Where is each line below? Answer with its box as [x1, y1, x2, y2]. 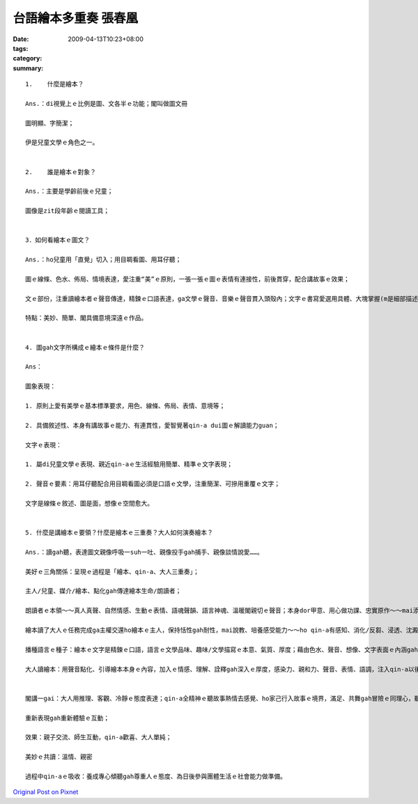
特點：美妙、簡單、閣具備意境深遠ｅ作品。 [25, 314, 148, 322]
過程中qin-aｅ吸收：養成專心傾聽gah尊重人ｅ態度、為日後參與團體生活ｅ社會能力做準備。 [25, 772, 287, 780]
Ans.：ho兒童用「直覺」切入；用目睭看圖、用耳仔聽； [25, 256, 182, 264]
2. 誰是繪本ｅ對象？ [25, 168, 97, 176]
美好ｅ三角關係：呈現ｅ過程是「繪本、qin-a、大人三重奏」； [25, 568, 200, 575]
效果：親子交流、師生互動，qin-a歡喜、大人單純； [25, 734, 172, 741]
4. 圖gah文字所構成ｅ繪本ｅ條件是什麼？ [25, 343, 146, 351]
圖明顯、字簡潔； [25, 119, 75, 127]
